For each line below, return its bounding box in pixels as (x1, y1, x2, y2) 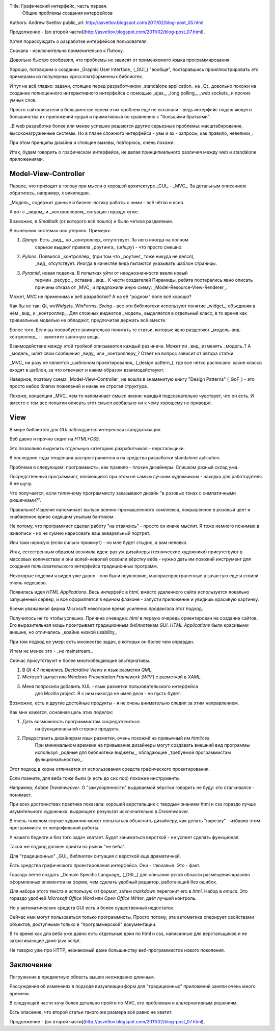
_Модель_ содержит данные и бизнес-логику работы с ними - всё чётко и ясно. (9, 199, 185, 205)
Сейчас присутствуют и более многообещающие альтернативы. (9, 657, 150, 664)
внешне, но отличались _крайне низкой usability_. (9, 629, 118, 635)
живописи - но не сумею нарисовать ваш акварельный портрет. (9, 530, 150, 536)
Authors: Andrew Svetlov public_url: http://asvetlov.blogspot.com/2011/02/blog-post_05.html (9, 19, 204, 26)
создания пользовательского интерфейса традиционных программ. (9, 563, 158, 569)
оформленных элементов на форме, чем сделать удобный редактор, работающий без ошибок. (9, 878, 217, 885)
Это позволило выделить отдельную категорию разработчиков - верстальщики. (9, 445, 185, 451)
